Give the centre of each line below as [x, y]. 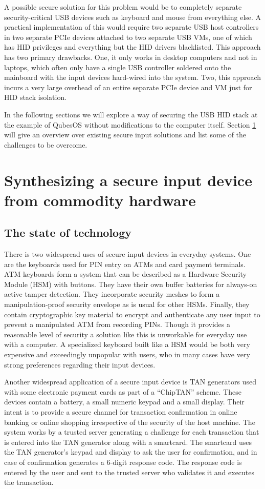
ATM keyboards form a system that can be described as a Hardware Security [125, 274]
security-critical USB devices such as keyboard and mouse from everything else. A [133, 17]
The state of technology [68, 232]
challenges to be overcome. [46, 144]
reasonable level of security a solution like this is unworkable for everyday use [126, 334]
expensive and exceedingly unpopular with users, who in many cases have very [127, 354]
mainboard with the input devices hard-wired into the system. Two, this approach [133, 77]
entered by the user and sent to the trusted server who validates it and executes [129, 472]
